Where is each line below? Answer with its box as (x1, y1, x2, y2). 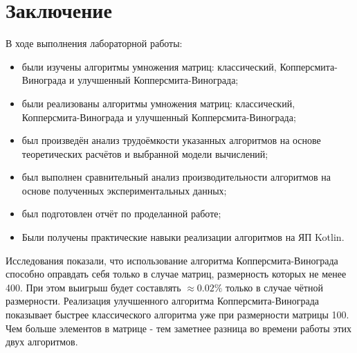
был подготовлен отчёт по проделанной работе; (21, 206, 221, 221)
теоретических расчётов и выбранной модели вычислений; (21, 146, 268, 161)
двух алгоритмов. (6, 334, 78, 349)
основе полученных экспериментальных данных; (21, 183, 227, 197)
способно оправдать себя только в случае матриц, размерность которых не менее (6, 266, 347, 281)
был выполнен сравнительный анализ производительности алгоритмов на (21, 170, 331, 184)
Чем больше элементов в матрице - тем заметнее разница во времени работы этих (6, 320, 352, 335)
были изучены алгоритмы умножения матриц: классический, (21, 59, 277, 73)
